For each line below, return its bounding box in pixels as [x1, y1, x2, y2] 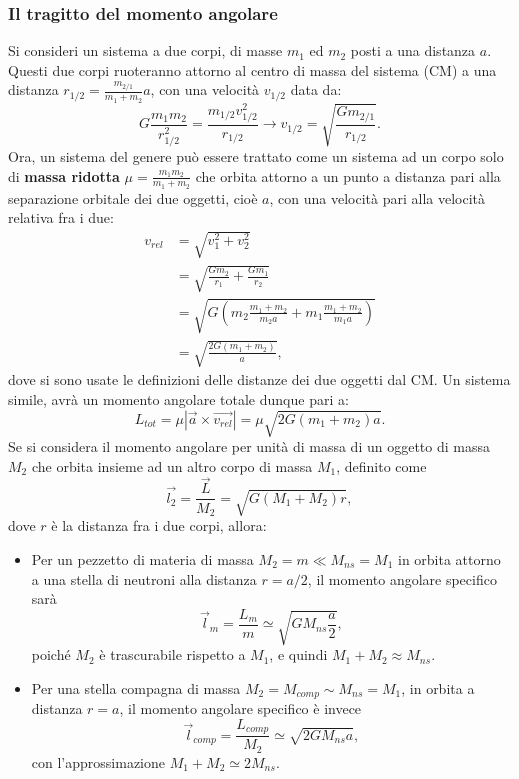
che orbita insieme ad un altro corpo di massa [31, 455, 313, 476]
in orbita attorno [397, 548, 501, 569]
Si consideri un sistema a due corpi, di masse [8, 40, 283, 61]
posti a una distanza [350, 40, 476, 61]
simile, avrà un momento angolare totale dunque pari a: [8, 388, 349, 409]
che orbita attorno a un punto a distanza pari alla [195, 165, 501, 186]
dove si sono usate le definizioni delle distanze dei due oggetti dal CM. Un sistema [8, 369, 511, 390]
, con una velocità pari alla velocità [269, 187, 485, 208]
